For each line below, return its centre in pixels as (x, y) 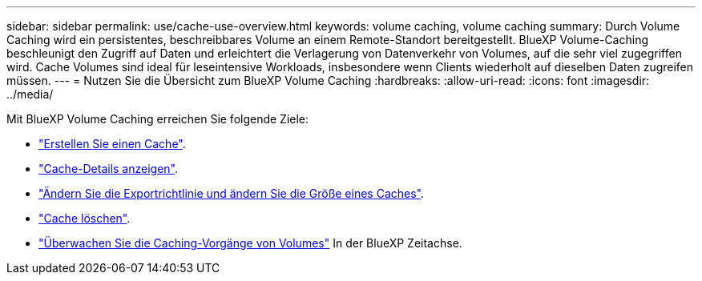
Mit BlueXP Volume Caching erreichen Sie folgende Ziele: (158, 119)
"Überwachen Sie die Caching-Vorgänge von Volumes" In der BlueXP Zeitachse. (250, 243)
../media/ (30, 94)
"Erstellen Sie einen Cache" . (112, 144)
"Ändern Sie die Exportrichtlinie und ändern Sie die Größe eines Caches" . (232, 193)
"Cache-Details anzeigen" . (109, 169)
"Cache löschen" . (85, 218)
